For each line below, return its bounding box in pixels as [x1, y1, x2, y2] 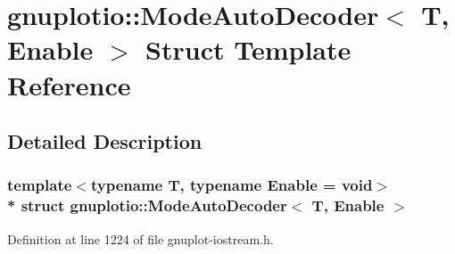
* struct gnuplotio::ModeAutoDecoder [7, 194, 287, 217]
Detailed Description [7, 127, 203, 155]
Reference [7, 66, 131, 102]
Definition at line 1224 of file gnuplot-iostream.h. [7, 229, 274, 248]
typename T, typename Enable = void [90, 174, 373, 196]
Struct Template [145, 31, 352, 68]
